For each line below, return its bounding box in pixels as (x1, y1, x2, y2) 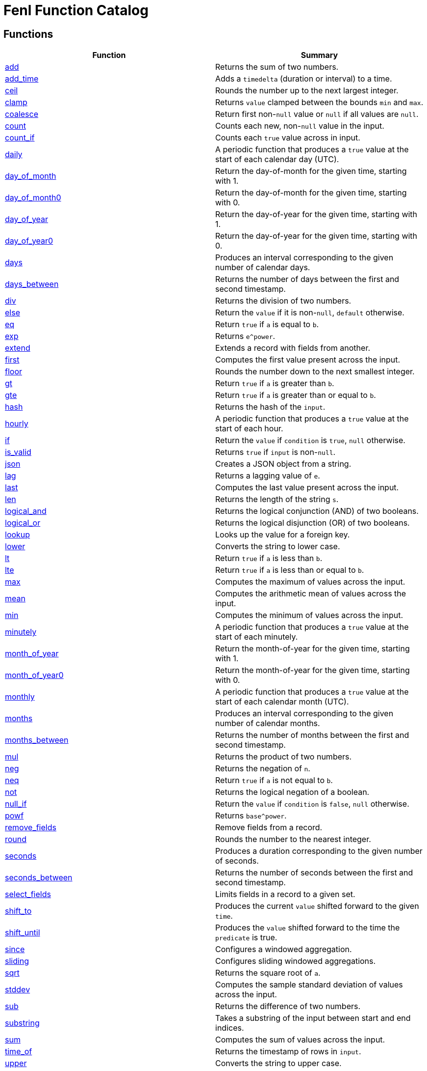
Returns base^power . (215, 811, 287, 821)
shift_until (5, 928, 40, 938)
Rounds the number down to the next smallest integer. (215, 366, 415, 377)
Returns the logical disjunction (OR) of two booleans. (215, 518, 410, 528)
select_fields (5, 889, 51, 900)
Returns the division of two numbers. (215, 296, 352, 306)
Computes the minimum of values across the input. (215, 610, 403, 620)
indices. (215, 1023, 244, 1033)
